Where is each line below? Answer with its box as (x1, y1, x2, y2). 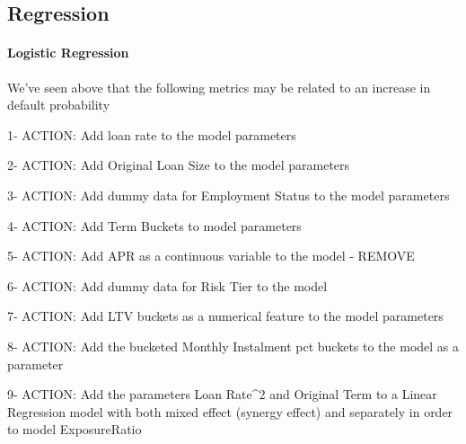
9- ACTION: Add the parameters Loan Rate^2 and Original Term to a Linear (7, 385, 437, 404)
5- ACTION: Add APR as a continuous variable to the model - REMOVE (7, 246, 415, 265)
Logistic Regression (7, 43, 129, 62)
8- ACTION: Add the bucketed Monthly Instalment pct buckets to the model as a (7, 336, 460, 355)
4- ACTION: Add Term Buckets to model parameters (7, 216, 302, 235)
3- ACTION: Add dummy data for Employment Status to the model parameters (7, 185, 450, 204)
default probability (7, 95, 110, 114)
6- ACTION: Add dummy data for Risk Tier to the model (7, 276, 328, 295)
